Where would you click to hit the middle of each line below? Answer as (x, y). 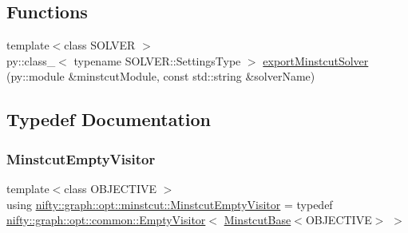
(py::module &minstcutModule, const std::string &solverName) (161, 76)
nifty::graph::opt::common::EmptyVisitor (106, 220)
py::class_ (31, 60)
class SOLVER (100, 45)
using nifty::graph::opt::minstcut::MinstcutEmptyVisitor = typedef (170, 204)
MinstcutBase (257, 220)
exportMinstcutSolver (316, 60)
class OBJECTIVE (110, 188)
